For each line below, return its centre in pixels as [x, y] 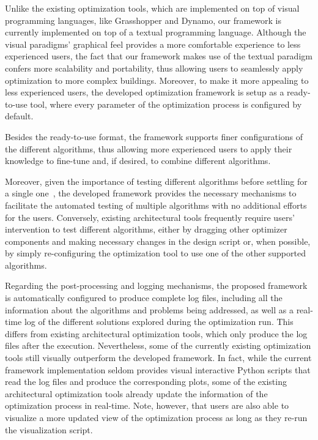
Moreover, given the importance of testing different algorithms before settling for [156, 181]
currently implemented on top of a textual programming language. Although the [156, 32]
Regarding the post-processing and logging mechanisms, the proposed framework [156, 285]
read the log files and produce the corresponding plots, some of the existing [146, 382]
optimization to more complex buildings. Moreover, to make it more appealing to [157, 80]
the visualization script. [49, 429]
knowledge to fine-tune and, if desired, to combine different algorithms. [138, 161]
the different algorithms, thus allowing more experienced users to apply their [149, 148]
